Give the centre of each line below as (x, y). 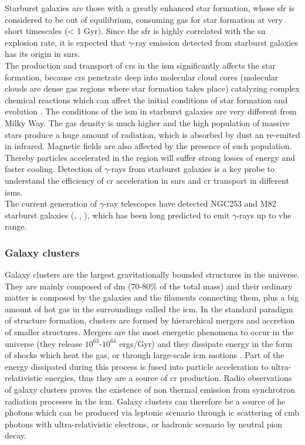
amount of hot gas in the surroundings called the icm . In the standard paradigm (149, 309)
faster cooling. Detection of (53, 169)
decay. (16, 435)
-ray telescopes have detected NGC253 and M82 (190, 203)
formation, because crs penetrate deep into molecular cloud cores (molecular (142, 77)
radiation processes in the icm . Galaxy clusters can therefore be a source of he (145, 401)
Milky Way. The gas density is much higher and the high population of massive (147, 122)
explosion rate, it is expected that (65, 42)
